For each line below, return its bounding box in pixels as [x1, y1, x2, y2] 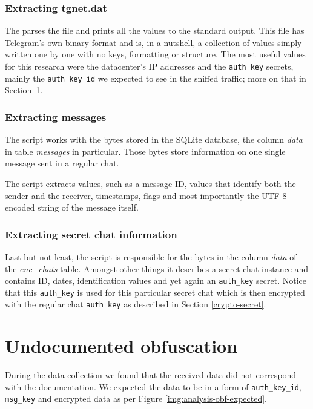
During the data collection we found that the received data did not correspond [5, 368, 297, 381]
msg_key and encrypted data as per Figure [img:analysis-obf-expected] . [5, 392, 267, 405]
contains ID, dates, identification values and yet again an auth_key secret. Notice [5, 274, 307, 287]
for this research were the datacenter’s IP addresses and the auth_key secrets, [5, 60, 294, 72]
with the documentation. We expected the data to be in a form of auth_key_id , [5, 380, 301, 393]
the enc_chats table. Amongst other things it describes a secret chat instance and [5, 262, 309, 275]
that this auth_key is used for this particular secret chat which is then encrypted [5, 286, 305, 298]
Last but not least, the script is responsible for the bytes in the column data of [5, 250, 297, 263]
